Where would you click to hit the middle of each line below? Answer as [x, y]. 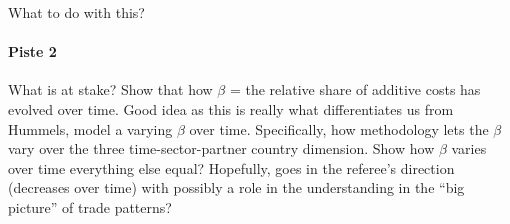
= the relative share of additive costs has [355, 89]
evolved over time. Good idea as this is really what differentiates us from [231, 108]
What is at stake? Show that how [110, 89]
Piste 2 [32, 51]
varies [469, 148]
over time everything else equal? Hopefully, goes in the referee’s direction [231, 167]
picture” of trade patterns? [90, 206]
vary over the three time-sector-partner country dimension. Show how [221, 148]
